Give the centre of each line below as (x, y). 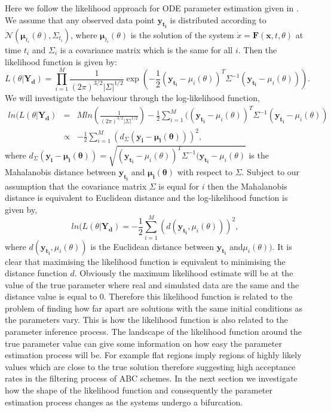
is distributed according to (218, 19)
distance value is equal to (51, 296)
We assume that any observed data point (80, 19)
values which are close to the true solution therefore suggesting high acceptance (150, 366)
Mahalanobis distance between (61, 172)
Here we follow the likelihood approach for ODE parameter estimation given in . (152, 8)
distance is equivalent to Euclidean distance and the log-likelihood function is (146, 198)
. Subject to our (271, 172)
